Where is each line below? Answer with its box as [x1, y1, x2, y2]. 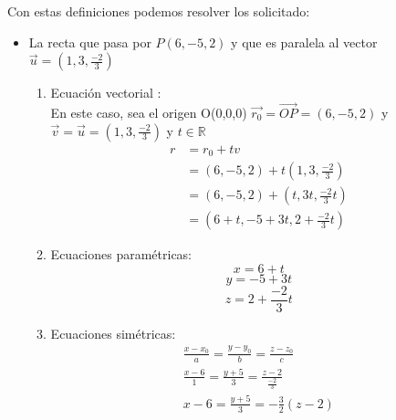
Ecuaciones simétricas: [50, 323, 176, 342]
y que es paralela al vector [231, 32, 378, 51]
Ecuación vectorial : [50, 83, 162, 102]
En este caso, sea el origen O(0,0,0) [50, 103, 247, 121]
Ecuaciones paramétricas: [50, 245, 193, 264]
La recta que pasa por [28, 32, 151, 51]
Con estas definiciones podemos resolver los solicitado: [7, 2, 310, 20]
